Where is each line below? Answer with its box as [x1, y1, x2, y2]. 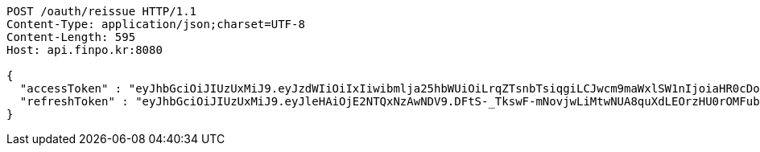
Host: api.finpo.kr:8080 [6, 43, 163, 56]
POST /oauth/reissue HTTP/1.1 [6, 5, 197, 18]
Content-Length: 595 [6, 31, 136, 43]
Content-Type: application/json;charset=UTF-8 [6, 18, 305, 31]
